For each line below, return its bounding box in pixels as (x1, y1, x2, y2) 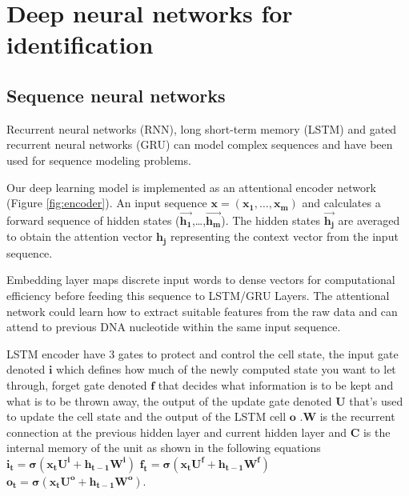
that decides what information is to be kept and (158, 377, 394, 394)
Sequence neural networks (6, 82, 226, 107)
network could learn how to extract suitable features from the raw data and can (6, 302, 398, 319)
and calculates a (302, 194, 381, 211)
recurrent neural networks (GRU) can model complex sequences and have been (6, 136, 393, 153)
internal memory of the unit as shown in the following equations (6, 439, 321, 456)
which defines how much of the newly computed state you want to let (56, 361, 396, 378)
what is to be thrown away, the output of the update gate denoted (6, 392, 332, 409)
